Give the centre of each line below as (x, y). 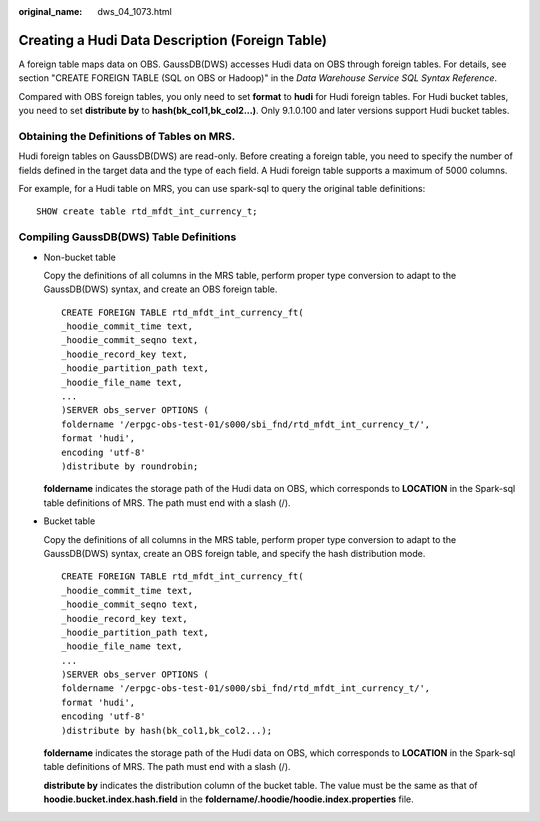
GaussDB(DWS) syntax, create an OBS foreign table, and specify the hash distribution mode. (234, 553)
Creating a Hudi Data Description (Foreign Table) (172, 40)
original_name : (50, 11)
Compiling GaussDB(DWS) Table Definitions (127, 237)
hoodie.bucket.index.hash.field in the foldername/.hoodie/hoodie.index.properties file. (228, 799)
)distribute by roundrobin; (130, 466)
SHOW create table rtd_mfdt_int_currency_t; (147, 211)
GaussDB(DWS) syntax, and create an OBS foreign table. (160, 289)
